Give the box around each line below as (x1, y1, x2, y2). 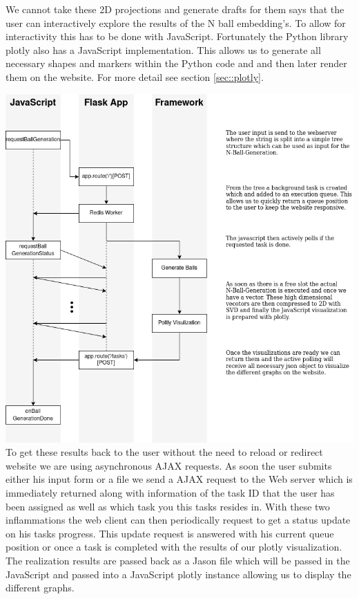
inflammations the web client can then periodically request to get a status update (6, 513, 351, 527)
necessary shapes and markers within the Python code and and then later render (6, 56, 347, 71)
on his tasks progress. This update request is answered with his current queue (6, 526, 334, 540)
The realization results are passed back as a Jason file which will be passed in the (6, 553, 350, 567)
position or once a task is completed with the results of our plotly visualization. (6, 540, 342, 554)
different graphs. (6, 580, 75, 595)
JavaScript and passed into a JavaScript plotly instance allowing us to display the (6, 566, 351, 581)
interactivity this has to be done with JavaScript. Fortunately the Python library (6, 29, 349, 44)
